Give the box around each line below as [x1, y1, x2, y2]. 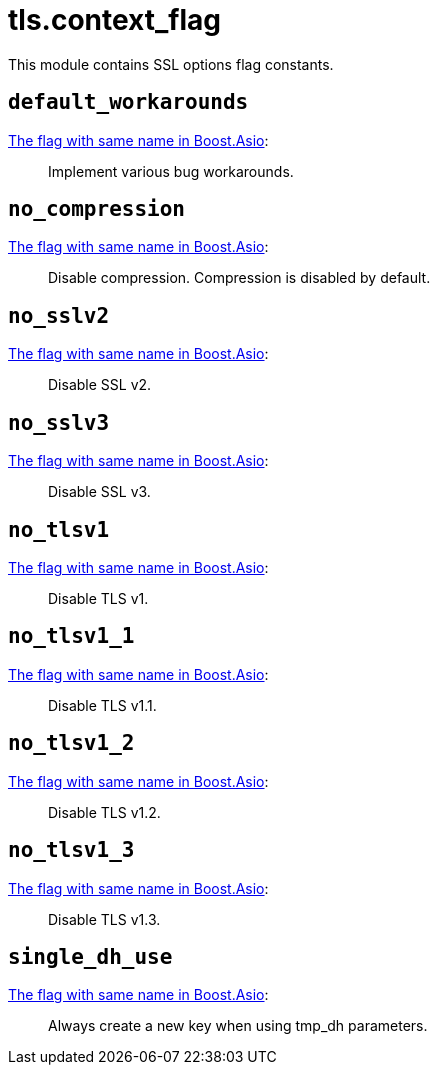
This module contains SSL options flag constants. [8, 55, 334, 73]
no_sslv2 [8, 303, 110, 328]
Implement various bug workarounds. [48, 162, 294, 180]
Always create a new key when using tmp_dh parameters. [48, 1017, 428, 1035]
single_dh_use [8, 944, 173, 969]
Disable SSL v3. [48, 483, 151, 501]
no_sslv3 [8, 410, 110, 435]
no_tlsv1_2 [8, 731, 135, 756]
